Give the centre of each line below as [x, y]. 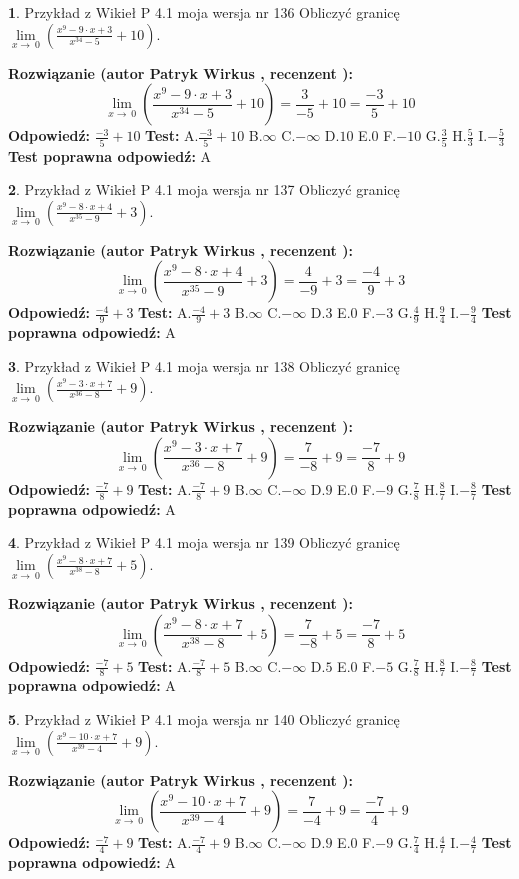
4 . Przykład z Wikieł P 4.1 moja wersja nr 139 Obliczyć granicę [204, 542]
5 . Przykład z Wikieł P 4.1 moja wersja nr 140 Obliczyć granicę [204, 718]
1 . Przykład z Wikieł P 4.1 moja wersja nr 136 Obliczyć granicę [204, 12]
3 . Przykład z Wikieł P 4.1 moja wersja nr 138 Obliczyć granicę [204, 365]
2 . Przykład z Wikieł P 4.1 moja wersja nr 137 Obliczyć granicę [204, 189]
